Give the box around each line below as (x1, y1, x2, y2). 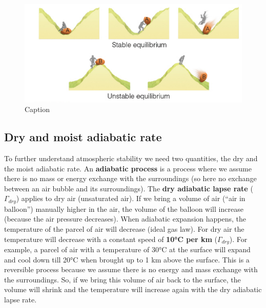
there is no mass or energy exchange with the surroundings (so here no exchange (4, 173, 257, 184)
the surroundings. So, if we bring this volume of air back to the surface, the (4, 274, 241, 284)
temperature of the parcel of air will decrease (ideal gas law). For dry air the (4, 223, 244, 234)
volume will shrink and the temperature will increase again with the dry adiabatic (4, 284, 262, 295)
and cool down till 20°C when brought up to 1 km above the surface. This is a (4, 254, 250, 265)
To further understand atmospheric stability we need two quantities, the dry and (4, 152, 258, 163)
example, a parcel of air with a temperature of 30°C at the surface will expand (4, 244, 251, 255)
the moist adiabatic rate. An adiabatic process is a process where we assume (4, 163, 252, 173)
